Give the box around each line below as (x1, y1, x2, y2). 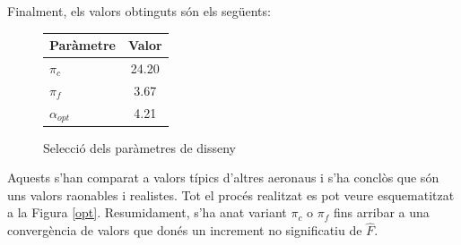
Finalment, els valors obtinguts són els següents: (7, 2, 271, 20)
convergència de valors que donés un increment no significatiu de (7, 221, 362, 240)
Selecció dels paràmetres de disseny (43, 138, 237, 156)
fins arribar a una (334, 203, 430, 222)
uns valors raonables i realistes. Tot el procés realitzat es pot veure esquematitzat (7, 185, 455, 204)
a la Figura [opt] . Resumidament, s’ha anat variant (7, 203, 287, 222)
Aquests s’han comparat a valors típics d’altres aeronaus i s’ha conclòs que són (7, 168, 439, 187)
